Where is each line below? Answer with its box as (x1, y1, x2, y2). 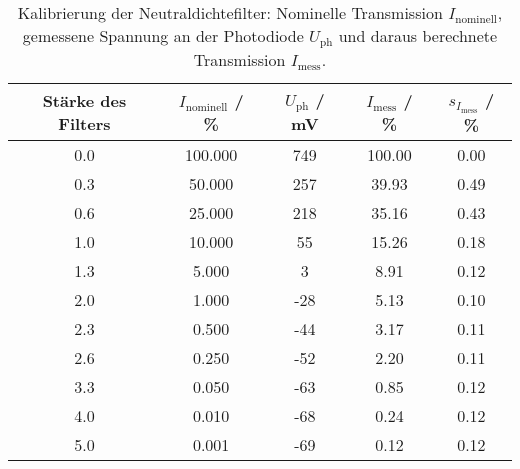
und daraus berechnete (338, 24, 498, 47)
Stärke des (42, 88, 127, 112)
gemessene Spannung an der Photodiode (22, 24, 304, 47)
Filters (58, 111, 111, 135)
